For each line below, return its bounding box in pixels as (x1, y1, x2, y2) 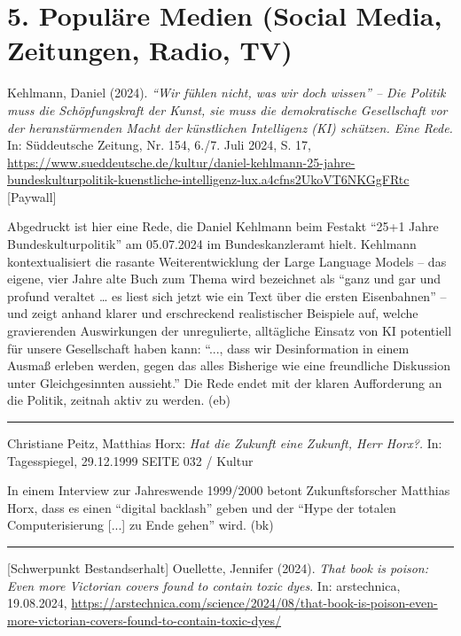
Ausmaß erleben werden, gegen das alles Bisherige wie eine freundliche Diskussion (7, 356, 450, 375)
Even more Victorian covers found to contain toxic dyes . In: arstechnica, (7, 576, 401, 594)
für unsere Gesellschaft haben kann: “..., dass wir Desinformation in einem (7, 338, 410, 357)
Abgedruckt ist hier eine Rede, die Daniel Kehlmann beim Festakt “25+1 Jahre (7, 217, 439, 236)
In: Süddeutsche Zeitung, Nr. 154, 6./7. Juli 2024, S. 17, (7, 136, 311, 154)
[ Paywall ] (7, 187, 57, 206)
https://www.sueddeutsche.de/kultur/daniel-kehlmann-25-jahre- (7, 152, 356, 171)
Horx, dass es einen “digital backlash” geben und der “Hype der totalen (7, 498, 396, 516)
